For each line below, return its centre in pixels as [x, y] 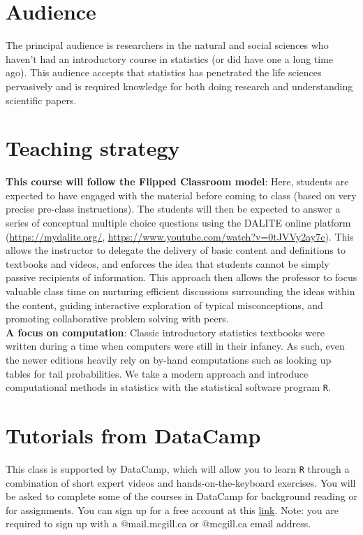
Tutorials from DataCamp [133, 435]
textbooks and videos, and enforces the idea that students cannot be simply [168, 263]
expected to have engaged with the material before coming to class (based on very [181, 195]
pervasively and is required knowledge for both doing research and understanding [179, 86]
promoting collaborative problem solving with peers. [117, 319]
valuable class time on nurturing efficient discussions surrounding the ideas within [180, 291]
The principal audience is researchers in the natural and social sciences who [167, 45]
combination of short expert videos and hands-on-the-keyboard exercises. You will [181, 482]
